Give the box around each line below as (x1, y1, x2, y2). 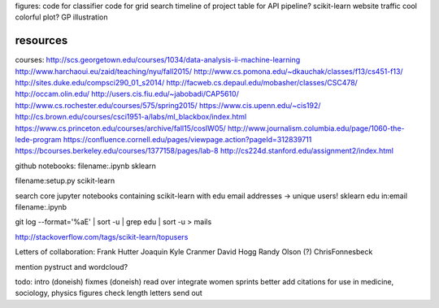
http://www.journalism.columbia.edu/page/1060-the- (228, 123, 405, 133)
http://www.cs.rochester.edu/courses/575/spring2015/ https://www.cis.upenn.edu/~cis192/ (15, 100, 321, 110)
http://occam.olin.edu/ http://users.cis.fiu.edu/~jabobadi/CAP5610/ (15, 89, 239, 99)
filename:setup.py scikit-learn (15, 176, 115, 186)
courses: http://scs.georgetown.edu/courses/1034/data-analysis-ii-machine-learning (15, 55, 301, 65)
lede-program (15, 135, 62, 145)
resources (15, 33, 68, 48)
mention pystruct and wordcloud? (15, 262, 128, 271)
